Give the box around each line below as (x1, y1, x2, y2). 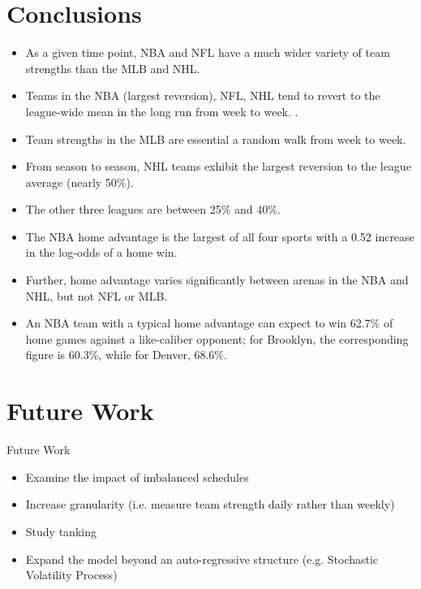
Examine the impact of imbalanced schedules (25, 468, 249, 485)
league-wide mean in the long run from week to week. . (25, 102, 299, 119)
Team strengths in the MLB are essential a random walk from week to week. (25, 130, 406, 147)
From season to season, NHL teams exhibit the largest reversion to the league (25, 158, 411, 175)
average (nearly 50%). (25, 173, 134, 190)
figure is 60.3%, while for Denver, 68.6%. (25, 346, 227, 363)
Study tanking (25, 522, 97, 539)
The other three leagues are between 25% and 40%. (25, 201, 281, 218)
